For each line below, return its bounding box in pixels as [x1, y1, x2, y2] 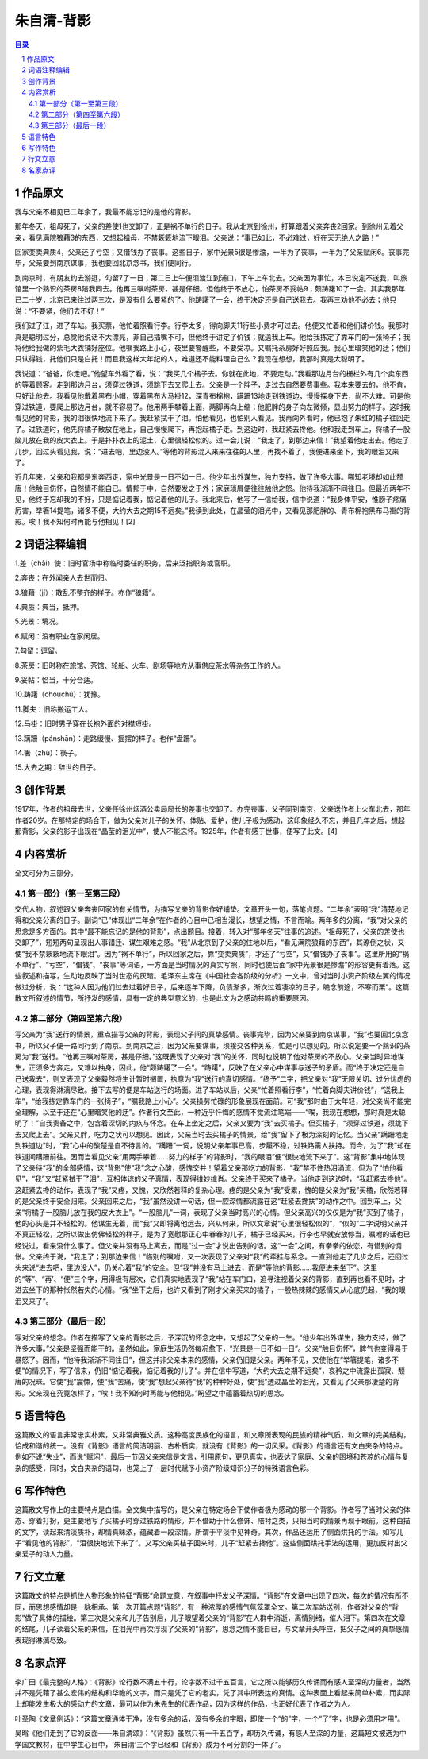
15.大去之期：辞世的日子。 [14, 762, 101, 772]
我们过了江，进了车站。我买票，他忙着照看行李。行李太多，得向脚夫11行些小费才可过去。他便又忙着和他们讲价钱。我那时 [14, 321, 410, 330]
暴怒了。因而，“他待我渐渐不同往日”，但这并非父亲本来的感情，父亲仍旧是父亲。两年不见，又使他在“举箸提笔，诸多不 [14, 1355, 399, 1364]
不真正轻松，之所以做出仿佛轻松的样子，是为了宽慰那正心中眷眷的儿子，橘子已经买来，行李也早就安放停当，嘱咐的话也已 [14, 1229, 411, 1239]
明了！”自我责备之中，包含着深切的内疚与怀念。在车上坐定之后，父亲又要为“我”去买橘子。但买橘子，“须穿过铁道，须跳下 [14, 1118, 409, 1128]
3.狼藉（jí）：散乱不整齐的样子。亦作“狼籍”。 [14, 588, 159, 597]
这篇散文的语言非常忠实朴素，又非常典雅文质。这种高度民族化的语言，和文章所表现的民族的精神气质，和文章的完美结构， [14, 1429, 411, 1439]
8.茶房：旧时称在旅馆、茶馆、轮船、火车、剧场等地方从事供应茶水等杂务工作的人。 [14, 660, 285, 670]
